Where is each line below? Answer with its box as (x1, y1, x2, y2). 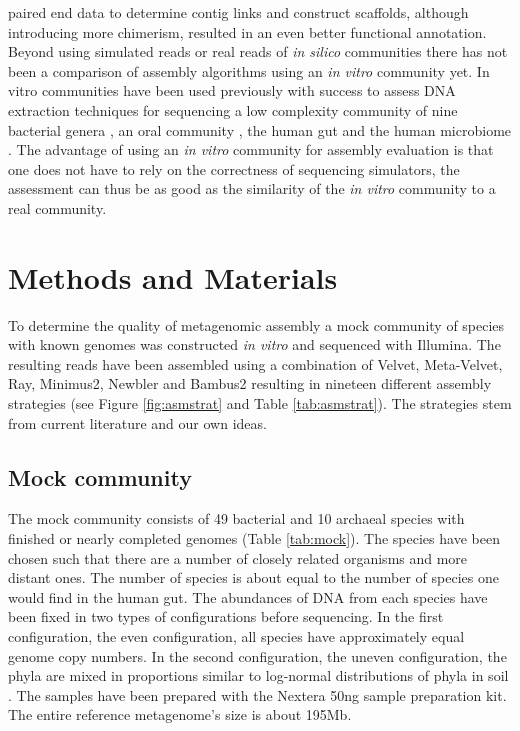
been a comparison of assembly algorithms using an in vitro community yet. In (8, 60, 490, 81)
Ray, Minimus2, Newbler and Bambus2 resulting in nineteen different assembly (8, 373, 492, 394)
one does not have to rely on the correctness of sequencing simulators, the (8, 158, 460, 179)
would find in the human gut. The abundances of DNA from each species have (8, 586, 488, 607)
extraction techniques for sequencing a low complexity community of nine (8, 99, 458, 120)
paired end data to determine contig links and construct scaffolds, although (8, 2, 469, 22)
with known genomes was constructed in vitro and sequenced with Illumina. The (8, 334, 501, 355)
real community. (8, 197, 107, 218)
